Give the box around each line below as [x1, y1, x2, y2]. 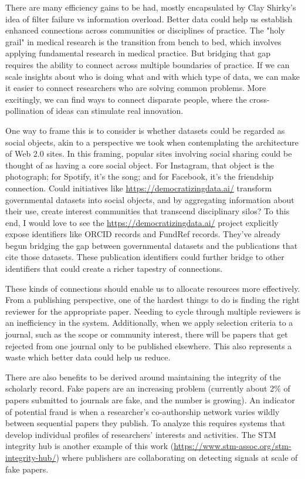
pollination [5, 104, 44, 117]
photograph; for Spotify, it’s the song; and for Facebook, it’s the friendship [5, 170, 274, 183]
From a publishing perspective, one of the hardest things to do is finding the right [5, 294, 300, 306]
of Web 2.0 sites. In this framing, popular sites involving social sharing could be [5, 147, 292, 160]
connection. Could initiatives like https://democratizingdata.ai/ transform [5, 181, 272, 194]
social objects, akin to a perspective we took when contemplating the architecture [5, 136, 299, 148]
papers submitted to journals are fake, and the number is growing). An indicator [5, 394, 295, 406]
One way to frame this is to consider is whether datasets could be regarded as [5, 124, 285, 136]
